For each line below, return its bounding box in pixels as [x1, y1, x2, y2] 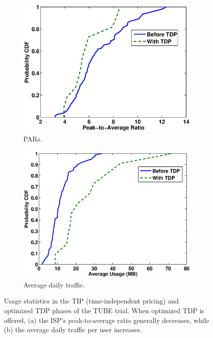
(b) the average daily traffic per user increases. [4, 324, 142, 335]
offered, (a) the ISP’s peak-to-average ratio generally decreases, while [4, 315, 209, 325]
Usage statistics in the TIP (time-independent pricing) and [4, 296, 179, 306]
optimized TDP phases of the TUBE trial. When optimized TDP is [4, 305, 204, 316]
